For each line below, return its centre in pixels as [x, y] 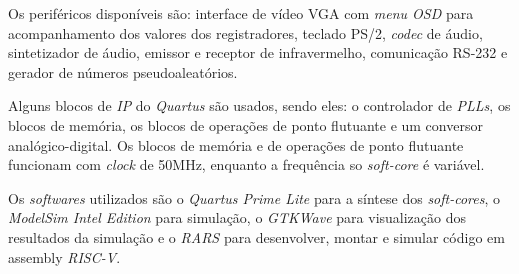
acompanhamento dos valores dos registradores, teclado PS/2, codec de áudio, [245, 32]
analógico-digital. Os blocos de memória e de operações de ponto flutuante [236, 144]
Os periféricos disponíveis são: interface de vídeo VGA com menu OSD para [241, 13]
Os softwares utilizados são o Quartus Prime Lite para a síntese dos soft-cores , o [254, 197]
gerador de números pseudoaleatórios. [123, 71]
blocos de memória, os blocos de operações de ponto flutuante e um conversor [245, 124]
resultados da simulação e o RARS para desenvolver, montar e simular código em [256, 236]
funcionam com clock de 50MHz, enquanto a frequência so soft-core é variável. [246, 164]
